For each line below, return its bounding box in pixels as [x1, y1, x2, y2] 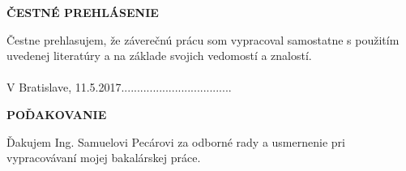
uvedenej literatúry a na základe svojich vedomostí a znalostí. [6, 47, 312, 64]
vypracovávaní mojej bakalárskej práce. [6, 149, 201, 166]
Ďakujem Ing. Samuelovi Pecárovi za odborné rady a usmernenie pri [6, 133, 345, 150]
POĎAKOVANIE [6, 105, 107, 122]
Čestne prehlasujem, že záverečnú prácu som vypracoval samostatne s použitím [6, 31, 400, 48]
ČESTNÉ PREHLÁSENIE [6, 4, 159, 20]
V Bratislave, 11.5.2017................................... [6, 79, 232, 96]
